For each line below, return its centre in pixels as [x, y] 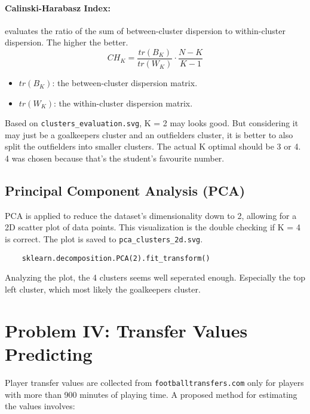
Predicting [49, 353]
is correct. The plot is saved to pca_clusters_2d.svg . [104, 239]
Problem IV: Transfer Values [126, 330]
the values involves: [40, 406]
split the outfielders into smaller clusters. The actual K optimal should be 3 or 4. [153, 146]
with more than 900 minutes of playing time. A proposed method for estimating [151, 394]
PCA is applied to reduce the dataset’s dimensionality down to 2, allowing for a [151, 215]
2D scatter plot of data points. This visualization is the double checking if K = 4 [153, 227]
